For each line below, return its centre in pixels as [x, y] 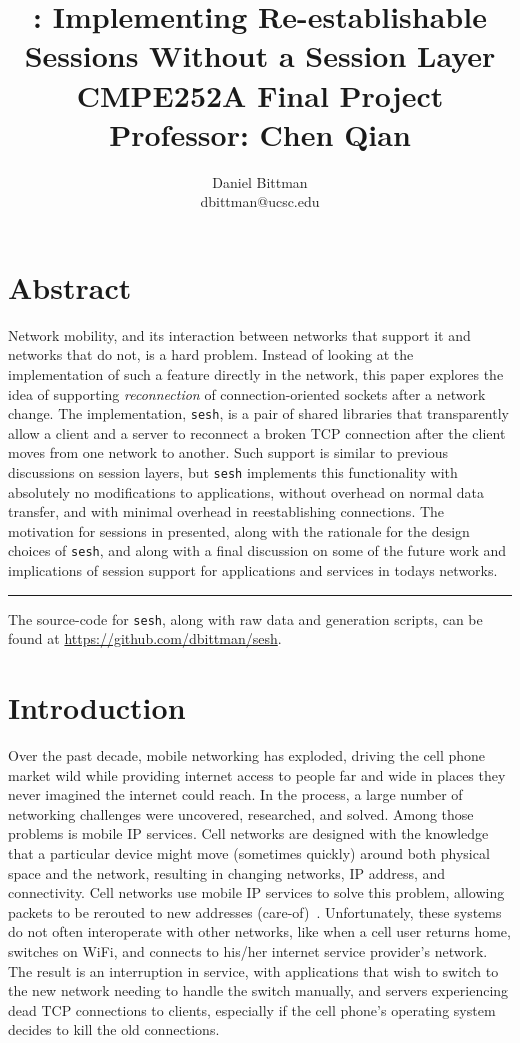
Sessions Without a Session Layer [260, 55]
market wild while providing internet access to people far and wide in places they [257, 774]
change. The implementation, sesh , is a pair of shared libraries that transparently [258, 413]
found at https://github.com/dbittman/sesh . [145, 638]
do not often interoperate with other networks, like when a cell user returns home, [259, 931]
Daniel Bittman [260, 181]
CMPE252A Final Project [260, 94]
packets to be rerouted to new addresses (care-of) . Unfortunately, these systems [255, 911]
